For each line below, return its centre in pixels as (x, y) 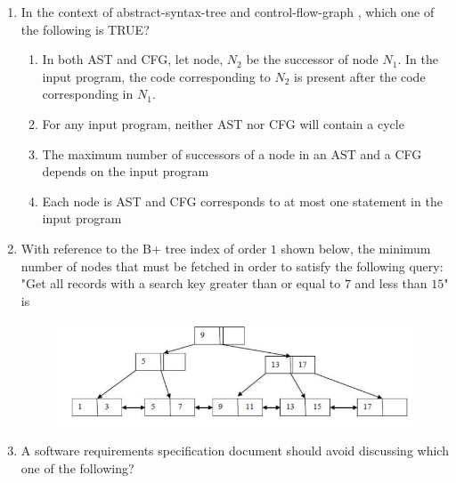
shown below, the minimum (356, 248)
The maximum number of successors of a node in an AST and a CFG (232, 153)
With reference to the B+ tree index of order (144, 248)
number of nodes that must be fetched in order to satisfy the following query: (232, 266)
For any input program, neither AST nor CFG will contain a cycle (223, 123)
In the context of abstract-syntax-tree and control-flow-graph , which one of (228, 12)
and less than (391, 283)
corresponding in (88, 94)
